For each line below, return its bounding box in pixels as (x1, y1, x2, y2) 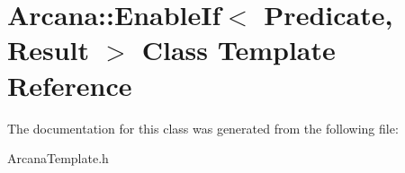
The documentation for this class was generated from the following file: (7, 118, 399, 137)
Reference (7, 66, 132, 103)
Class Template (141, 31, 336, 68)
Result (7, 31, 89, 68)
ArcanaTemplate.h (7, 149, 109, 168)
